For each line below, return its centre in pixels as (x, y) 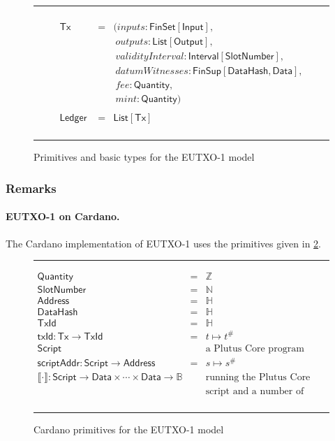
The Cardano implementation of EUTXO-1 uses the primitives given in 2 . (164, 243)
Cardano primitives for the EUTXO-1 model (129, 429)
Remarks (31, 188)
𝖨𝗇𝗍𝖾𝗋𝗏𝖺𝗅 (203, 57)
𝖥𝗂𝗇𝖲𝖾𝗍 (163, 28)
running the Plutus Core (258, 377)
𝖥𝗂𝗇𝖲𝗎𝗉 (207, 72)
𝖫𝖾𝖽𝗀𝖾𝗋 (73, 118)
